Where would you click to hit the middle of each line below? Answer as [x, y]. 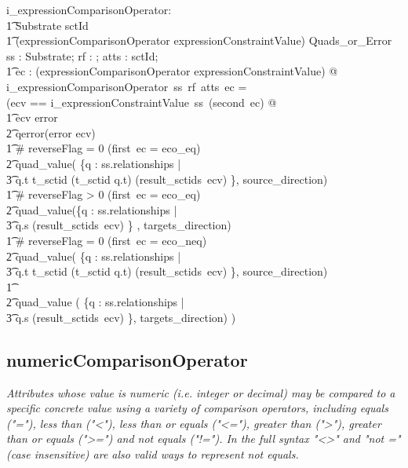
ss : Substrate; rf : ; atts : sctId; [82, 55]
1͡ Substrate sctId [47, 25]
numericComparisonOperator [127, 359]
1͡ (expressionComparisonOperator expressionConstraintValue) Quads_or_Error [199, 40]
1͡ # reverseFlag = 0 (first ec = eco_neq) [107, 240]
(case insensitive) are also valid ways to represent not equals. [153, 454]
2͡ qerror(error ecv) [51, 132]
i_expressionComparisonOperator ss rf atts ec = [127, 86]
